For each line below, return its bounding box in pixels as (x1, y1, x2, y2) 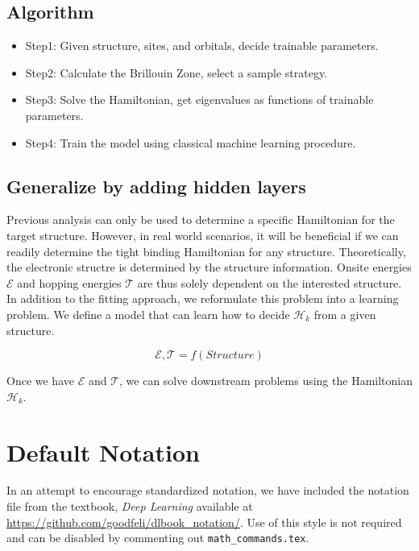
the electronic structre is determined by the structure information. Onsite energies (6, 259, 412, 275)
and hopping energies (17, 274, 122, 291)
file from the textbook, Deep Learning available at (6, 498, 253, 515)
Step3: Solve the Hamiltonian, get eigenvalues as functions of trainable (25, 91, 374, 108)
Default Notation (6, 435, 200, 468)
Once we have (6, 372, 74, 389)
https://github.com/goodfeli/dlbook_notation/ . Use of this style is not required (6, 513, 402, 530)
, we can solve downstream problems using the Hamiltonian (119, 372, 413, 389)
